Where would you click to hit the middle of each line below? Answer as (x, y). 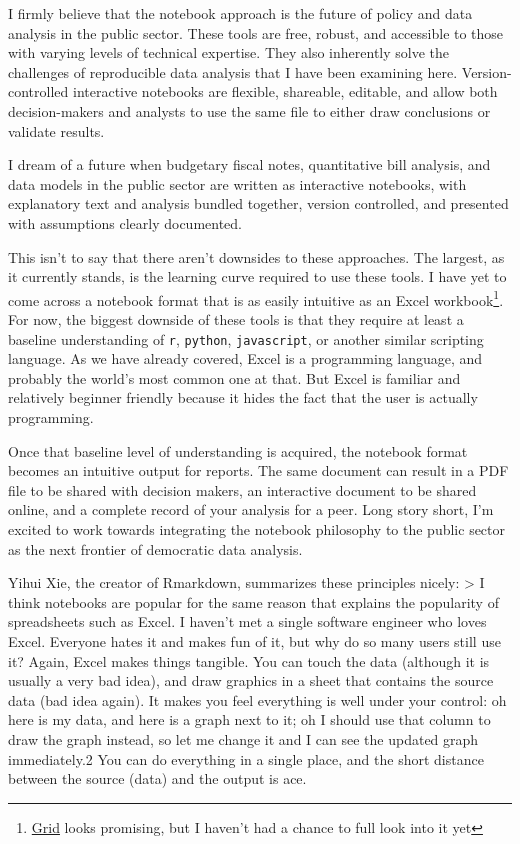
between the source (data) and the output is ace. (157, 778)
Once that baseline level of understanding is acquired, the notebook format (238, 450)
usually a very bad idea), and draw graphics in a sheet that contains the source (251, 680)
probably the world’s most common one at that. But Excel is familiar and (234, 377)
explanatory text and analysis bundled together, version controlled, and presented (258, 203)
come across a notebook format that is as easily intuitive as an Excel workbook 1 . (256, 298)
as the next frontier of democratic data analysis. (155, 548)
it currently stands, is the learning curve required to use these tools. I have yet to (257, 276)
